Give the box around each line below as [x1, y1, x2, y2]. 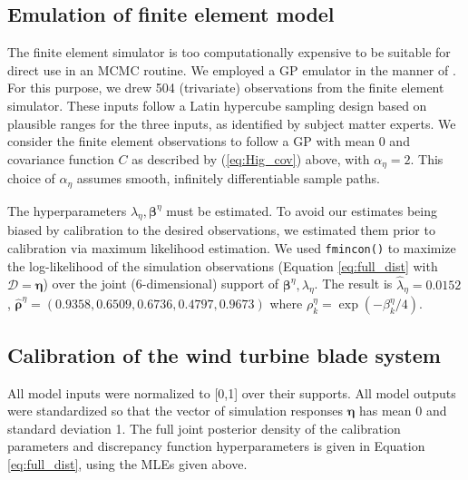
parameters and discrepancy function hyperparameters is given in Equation [7, 436, 425, 456]
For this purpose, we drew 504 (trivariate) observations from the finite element [7, 78, 444, 97]
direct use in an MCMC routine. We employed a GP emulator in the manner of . [7, 60, 456, 79]
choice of [7, 169, 55, 188]
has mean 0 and [358, 401, 447, 420]
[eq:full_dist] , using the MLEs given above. [7, 454, 248, 473]
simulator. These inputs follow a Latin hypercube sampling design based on [7, 95, 427, 114]
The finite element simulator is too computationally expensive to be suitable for [7, 43, 451, 62]
